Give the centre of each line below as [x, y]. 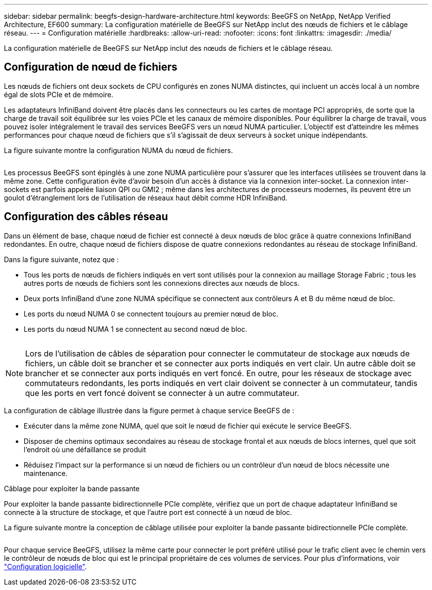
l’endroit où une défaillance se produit [85, 449]
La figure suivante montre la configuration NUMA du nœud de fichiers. [119, 150]
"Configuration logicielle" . [46, 566]
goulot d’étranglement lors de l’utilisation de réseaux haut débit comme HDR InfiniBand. [146, 197]
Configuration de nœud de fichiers [91, 67]
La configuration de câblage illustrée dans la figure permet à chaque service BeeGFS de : [149, 410]
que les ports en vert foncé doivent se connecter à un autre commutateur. [162, 393]
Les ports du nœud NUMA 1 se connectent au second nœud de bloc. [136, 329]
